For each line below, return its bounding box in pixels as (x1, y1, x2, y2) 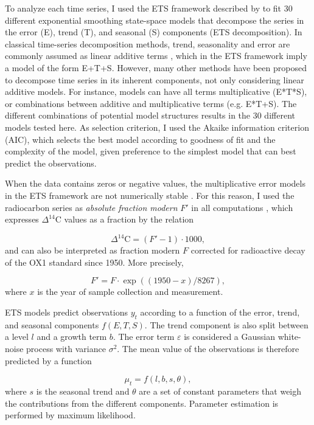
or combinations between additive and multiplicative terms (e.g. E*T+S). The (5, 97, 297, 109)
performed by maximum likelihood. (5, 409, 136, 421)
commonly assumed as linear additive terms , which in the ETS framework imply (5, 49, 307, 62)
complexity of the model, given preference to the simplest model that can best (5, 145, 296, 157)
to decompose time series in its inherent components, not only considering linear (5, 73, 304, 86)
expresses (5, 213, 39, 226)
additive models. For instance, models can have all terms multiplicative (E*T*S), (5, 85, 307, 98)
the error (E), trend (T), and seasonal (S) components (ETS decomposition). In (5, 26, 302, 38)
